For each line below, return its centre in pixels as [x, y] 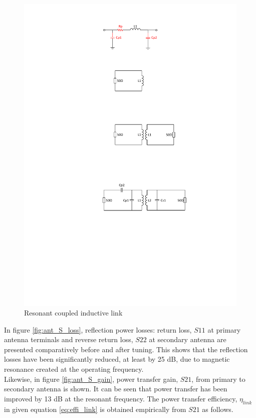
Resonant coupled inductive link [73, 313]
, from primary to [218, 379]
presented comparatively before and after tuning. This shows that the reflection [126, 349]
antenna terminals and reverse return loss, [69, 339]
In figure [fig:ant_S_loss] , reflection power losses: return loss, [98, 329]
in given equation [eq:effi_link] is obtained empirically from [95, 409]
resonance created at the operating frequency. [74, 369]
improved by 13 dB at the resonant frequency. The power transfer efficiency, [121, 398]
